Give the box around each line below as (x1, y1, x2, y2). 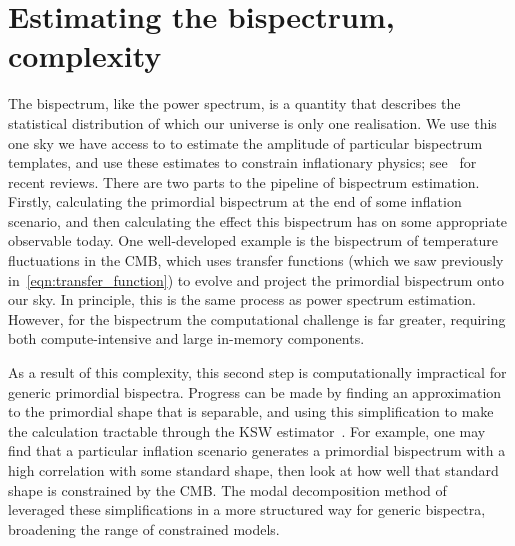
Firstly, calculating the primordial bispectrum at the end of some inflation (8, 191, 462, 212)
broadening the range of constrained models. (8, 518, 280, 539)
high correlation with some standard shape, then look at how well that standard (8, 460, 499, 480)
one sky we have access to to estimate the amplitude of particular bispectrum (8, 132, 483, 153)
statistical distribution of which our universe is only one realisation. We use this (8, 112, 497, 133)
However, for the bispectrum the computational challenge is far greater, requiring (8, 308, 506, 329)
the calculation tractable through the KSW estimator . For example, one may (8, 420, 486, 441)
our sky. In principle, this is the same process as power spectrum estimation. (8, 289, 476, 310)
